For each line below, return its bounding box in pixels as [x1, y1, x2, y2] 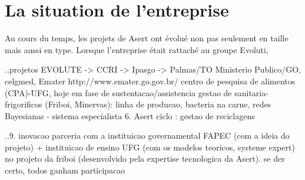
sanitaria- [234, 86, 268, 99]
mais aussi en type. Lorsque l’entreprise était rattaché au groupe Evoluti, [5, 43, 268, 55]
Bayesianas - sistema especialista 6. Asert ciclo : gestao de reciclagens [5, 109, 255, 122]
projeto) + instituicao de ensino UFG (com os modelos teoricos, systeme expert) [5, 140, 295, 153]
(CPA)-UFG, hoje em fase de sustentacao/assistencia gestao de [5, 86, 232, 99]
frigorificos [5, 98, 42, 110]
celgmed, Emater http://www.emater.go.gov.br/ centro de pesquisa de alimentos [5, 74, 296, 87]
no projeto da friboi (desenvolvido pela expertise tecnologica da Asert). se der [5, 152, 285, 165]
